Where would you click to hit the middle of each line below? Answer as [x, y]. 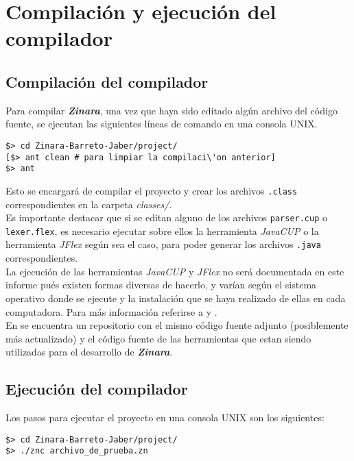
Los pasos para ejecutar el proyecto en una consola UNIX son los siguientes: [165, 418]
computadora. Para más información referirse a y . [111, 311]
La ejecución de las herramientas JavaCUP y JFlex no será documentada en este [175, 271]
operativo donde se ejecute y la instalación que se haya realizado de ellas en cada [176, 298]
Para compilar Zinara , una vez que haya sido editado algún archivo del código [172, 110]
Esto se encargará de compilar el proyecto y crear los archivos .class [152, 190]
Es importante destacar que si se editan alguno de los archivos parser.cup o [167, 217]
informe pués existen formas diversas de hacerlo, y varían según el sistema [161, 285]
